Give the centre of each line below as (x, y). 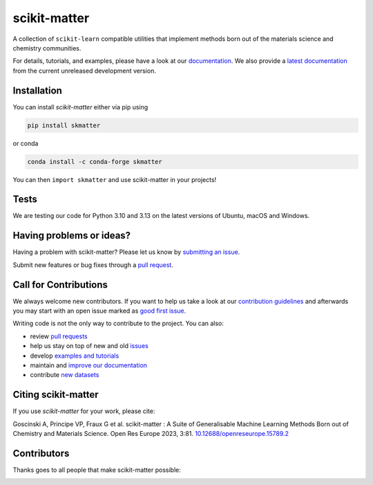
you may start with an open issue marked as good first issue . (99, 311)
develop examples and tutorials (75, 356)
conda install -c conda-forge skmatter (95, 162)
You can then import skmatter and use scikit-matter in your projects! (115, 179)
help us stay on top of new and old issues (89, 346)
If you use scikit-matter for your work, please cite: (84, 411)
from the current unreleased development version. (85, 71)
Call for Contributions (60, 285)
